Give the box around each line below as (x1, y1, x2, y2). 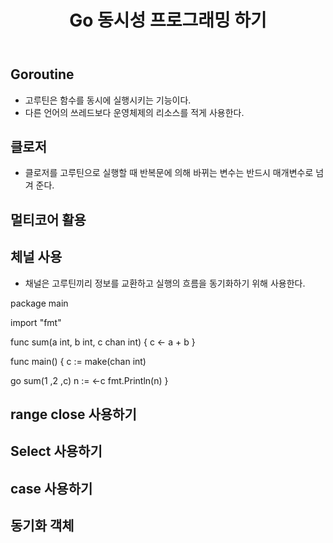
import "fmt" (10, 316, 62, 328)
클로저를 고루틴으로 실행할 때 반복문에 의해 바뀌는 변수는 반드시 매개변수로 (24, 167, 314, 179)
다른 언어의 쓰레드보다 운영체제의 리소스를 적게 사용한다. (24, 106, 245, 118)
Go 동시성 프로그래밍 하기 (69, 9, 267, 32)
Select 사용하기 (10, 443, 103, 460)
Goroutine (10, 66, 75, 83)
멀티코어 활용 (10, 211, 87, 228)
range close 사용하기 (10, 406, 137, 423)
